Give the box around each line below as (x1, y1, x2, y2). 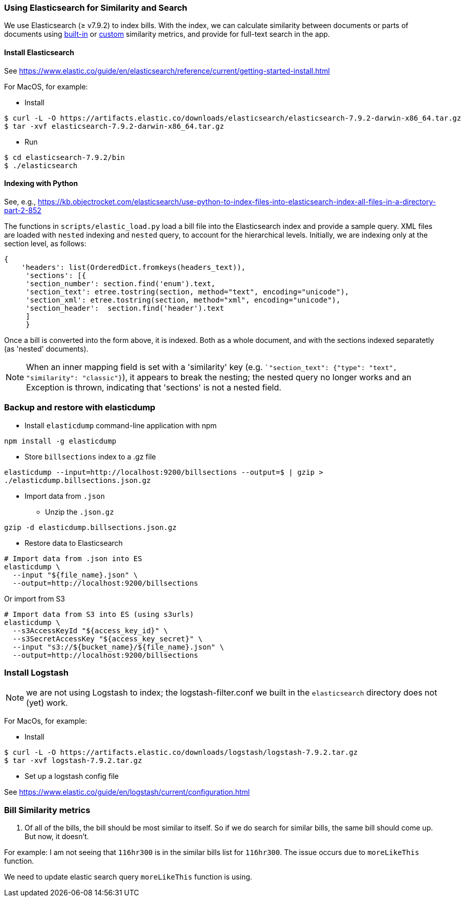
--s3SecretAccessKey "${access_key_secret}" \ (12, 634, 203, 643)
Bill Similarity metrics (4, 804, 91, 815)
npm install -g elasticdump (4, 436, 117, 445)
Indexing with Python (4, 179, 78, 188)
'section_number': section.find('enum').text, (26, 279, 216, 288)
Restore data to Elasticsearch (25, 538, 123, 547)
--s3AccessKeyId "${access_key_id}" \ (12, 626, 168, 635)
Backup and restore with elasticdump (4, 402, 156, 413)
